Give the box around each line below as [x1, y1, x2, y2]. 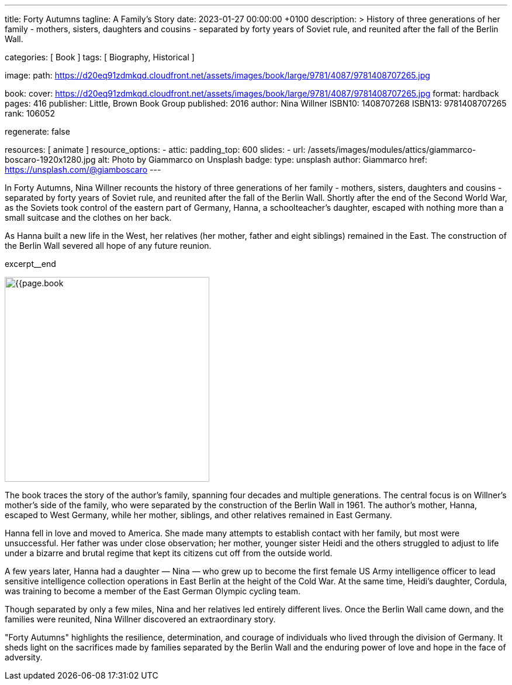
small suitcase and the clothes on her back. [5, 213, 172, 222]
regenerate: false [5, 126, 70, 136]
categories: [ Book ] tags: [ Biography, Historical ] [5, 52, 195, 62]
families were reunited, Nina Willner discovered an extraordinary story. [5, 614, 276, 624]
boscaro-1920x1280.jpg [5, 155, 96, 165]
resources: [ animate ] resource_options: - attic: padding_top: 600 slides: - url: [5, 145, 306, 155]
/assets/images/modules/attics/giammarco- [307, 145, 476, 155]
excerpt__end [5, 259, 56, 269]
